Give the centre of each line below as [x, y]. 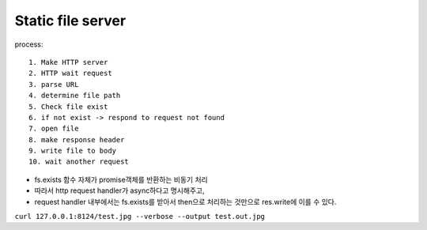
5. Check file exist [68, 106]
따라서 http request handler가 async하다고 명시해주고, [119, 190]
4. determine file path [75, 96]
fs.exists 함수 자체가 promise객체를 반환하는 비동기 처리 [121, 179]
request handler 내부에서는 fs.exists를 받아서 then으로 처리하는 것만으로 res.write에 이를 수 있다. [185, 202]
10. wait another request [79, 162]
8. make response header [77, 140]
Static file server [70, 21]
